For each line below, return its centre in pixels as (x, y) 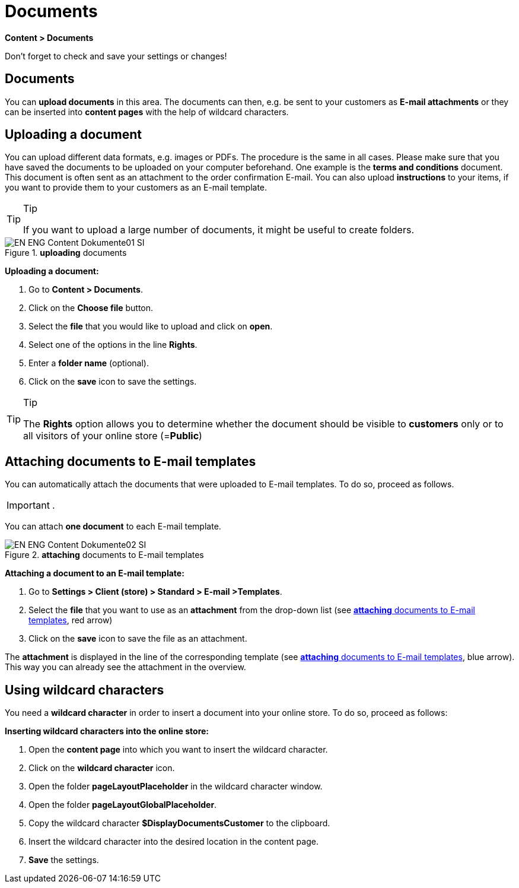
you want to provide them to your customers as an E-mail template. (136, 188)
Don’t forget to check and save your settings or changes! (116, 56)
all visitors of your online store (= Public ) (113, 436)
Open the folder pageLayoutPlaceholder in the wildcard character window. (176, 786)
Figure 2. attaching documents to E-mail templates (104, 555)
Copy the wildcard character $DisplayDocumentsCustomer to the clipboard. (179, 823)
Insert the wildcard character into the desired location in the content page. (173, 842)
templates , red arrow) (71, 620)
